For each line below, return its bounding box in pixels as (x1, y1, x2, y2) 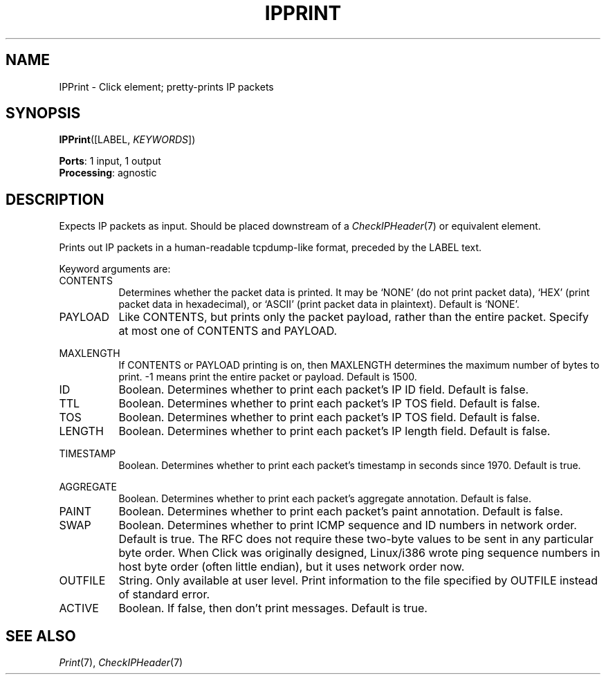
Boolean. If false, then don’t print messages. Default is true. (118, 601, 428, 616)
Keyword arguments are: (59, 263, 171, 275)
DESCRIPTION (6, 190, 104, 208)
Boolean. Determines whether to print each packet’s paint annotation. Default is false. (118, 504, 563, 519)
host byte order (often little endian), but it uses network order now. (118, 560, 465, 574)
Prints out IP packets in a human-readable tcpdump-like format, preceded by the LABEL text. (59, 241, 482, 254)
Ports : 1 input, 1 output (59, 155, 161, 167)
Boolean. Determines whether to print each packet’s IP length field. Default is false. (118, 424, 551, 439)
